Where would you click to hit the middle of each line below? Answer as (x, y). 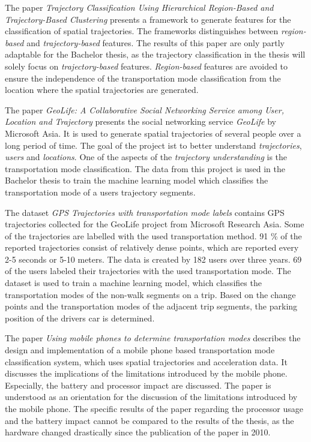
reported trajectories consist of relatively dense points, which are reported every (152, 247)
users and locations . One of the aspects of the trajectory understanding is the (146, 157)
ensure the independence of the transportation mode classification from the (143, 78)
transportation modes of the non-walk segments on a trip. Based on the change (150, 294)
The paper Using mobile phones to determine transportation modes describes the (153, 338)
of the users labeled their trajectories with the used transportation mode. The (148, 271)
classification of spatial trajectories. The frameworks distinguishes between (142, 31)
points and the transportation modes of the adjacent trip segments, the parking (151, 306)
